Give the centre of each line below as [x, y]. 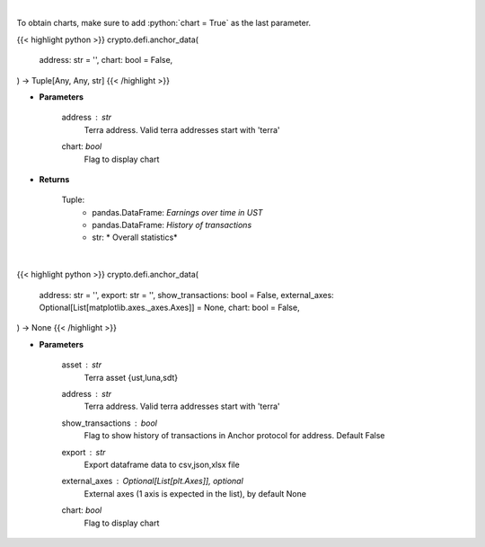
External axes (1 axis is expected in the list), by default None [195, 493]
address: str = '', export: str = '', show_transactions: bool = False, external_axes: [186, 295]
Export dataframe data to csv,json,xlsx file [162, 464]
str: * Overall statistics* [135, 237]
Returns [54, 179]
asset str [82, 365]
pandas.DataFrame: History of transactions [172, 225]
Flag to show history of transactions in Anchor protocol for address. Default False [234, 436]
